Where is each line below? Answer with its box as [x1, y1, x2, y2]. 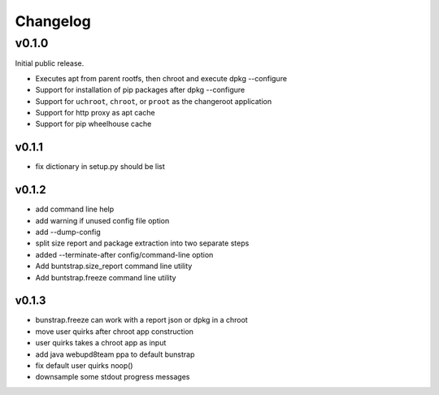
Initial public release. [15, 59, 85, 68]
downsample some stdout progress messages [35, 372, 190, 382]
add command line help [35, 204, 115, 215]
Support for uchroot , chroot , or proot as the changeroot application [35, 96, 272, 106]
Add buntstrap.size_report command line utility [35, 261, 193, 271]
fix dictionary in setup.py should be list [35, 162, 166, 171]
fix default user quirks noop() [35, 360, 133, 370]
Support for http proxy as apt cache [35, 107, 155, 117]
